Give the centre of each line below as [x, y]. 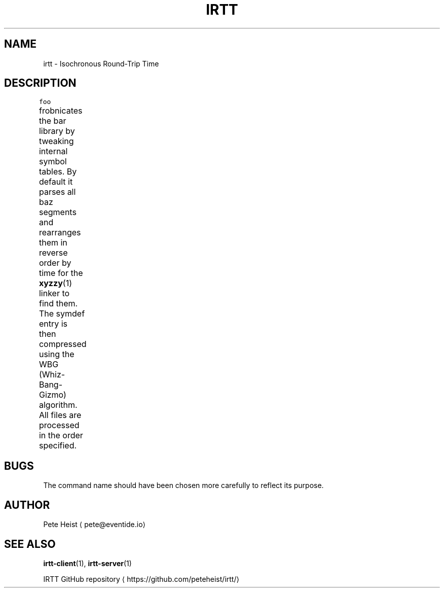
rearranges [60, 233]
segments [58, 212]
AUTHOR [27, 505]
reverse [53, 253]
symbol [53, 162]
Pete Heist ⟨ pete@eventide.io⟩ [94, 525]
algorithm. [58, 405]
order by [55, 263]
